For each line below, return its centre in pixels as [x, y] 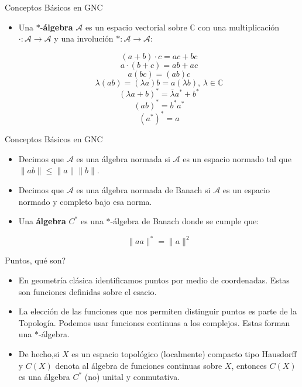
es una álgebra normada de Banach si [143, 190]
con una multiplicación [239, 27]
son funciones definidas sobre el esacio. [87, 291]
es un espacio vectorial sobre [136, 27]
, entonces [249, 365]
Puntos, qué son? [35, 260]
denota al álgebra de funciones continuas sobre [139, 365]
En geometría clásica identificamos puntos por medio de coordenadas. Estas [154, 280]
